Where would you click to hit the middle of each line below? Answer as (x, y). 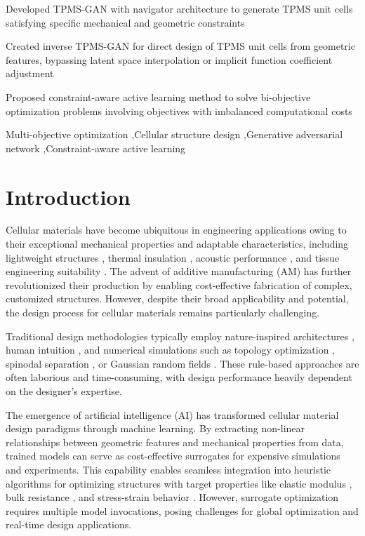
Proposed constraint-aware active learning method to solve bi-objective (158, 96)
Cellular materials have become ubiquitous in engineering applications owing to (176, 230)
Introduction (68, 196)
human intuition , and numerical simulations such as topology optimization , (171, 350)
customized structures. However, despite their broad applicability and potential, (177, 299)
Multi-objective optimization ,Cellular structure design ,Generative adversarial (174, 134)
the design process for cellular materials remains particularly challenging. (163, 313)
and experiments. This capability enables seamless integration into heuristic (168, 469)
